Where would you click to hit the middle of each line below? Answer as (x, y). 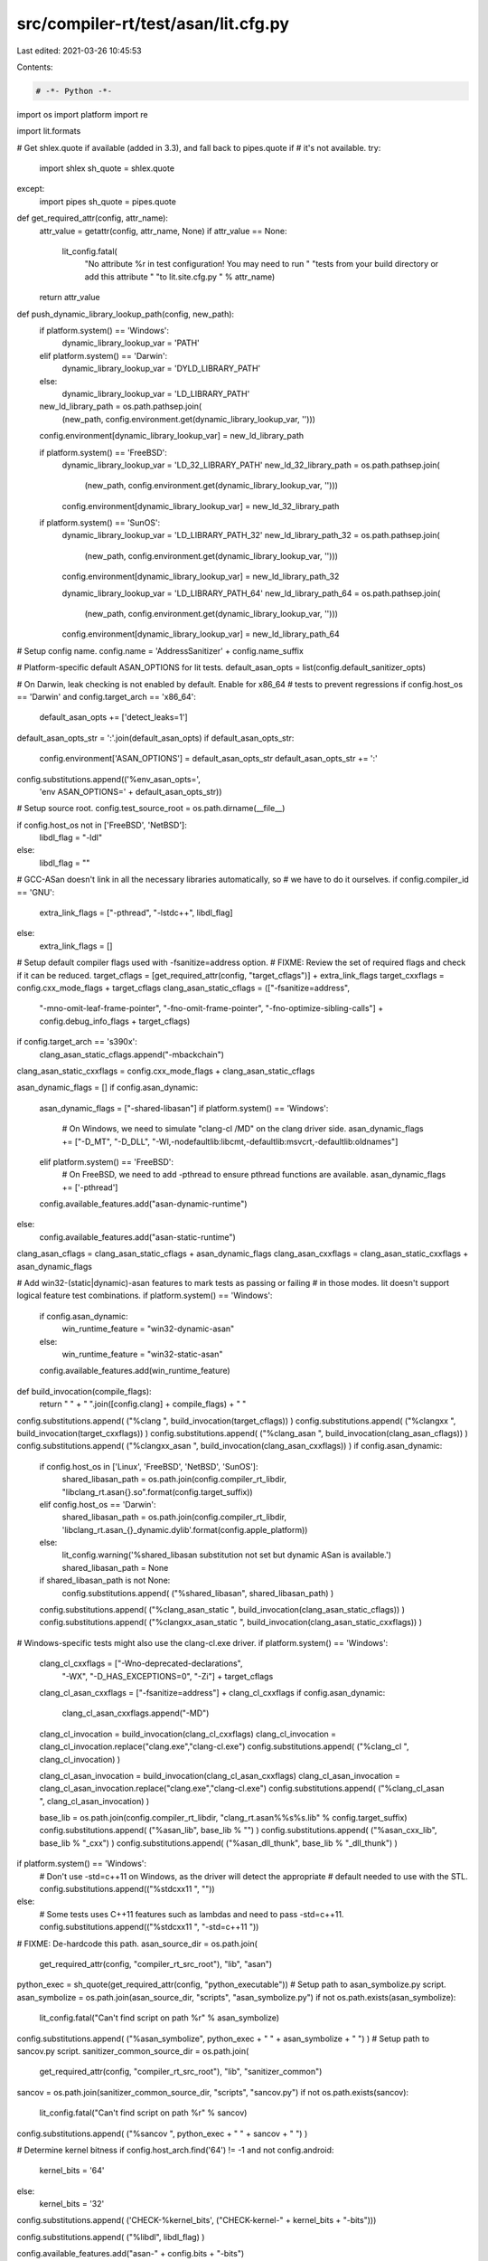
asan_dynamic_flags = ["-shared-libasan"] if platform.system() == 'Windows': (184, 1108)
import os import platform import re (82, 114)
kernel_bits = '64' (72, 2171)
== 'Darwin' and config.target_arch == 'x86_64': (106, 696)
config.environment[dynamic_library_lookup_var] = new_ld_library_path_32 (201, 577)
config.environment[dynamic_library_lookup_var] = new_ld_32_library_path (201, 506)
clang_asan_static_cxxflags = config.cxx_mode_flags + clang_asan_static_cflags (166, 1071)
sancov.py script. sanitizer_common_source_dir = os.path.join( (133, 2051)
